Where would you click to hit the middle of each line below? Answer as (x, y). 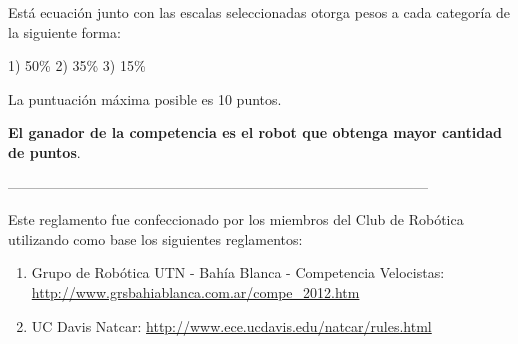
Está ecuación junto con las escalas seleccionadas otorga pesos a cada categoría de (259, 12)
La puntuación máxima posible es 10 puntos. (145, 98)
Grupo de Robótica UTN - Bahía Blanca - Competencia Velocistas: (238, 272)
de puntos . (44, 151)
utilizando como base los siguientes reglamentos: (155, 238)
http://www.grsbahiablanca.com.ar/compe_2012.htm (195, 291)
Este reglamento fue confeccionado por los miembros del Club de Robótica (236, 219)
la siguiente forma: (64, 31)
